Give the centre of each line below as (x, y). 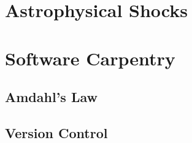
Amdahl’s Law (51, 97)
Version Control (56, 132)
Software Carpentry (90, 58)
